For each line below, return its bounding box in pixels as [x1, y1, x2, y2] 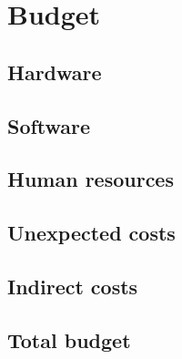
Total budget [7, 325, 131, 354]
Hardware [7, 57, 102, 86]
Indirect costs [7, 272, 138, 300]
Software [7, 111, 91, 139]
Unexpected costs [7, 219, 176, 247]
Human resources [7, 165, 174, 193]
